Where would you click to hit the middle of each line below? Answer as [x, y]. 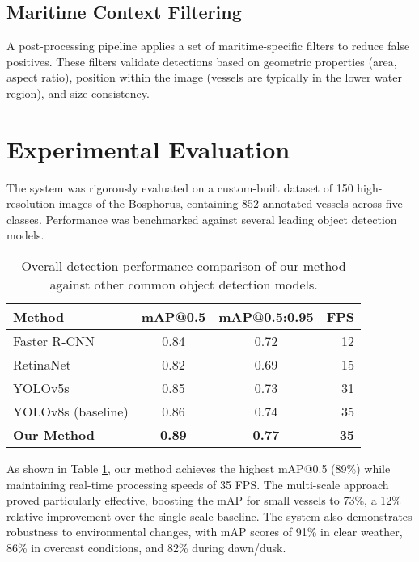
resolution [31, 203]
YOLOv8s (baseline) [71, 412]
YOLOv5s [41, 388]
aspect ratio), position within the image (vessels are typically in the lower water [204, 77]
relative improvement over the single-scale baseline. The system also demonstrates [209, 516]
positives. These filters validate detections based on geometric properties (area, [202, 61]
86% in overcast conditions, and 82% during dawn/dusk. [146, 548]
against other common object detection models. [184, 285]
